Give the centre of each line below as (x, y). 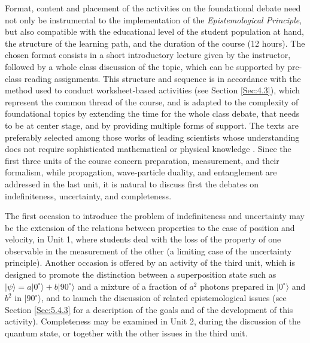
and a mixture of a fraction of (132, 286)
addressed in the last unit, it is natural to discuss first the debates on (132, 183)
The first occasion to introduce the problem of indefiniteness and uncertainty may (155, 216)
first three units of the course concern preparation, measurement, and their (142, 160)
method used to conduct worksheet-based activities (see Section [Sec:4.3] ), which (153, 90)
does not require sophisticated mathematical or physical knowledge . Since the (148, 149)
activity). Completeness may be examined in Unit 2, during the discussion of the (153, 321)
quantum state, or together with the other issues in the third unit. (126, 333)
